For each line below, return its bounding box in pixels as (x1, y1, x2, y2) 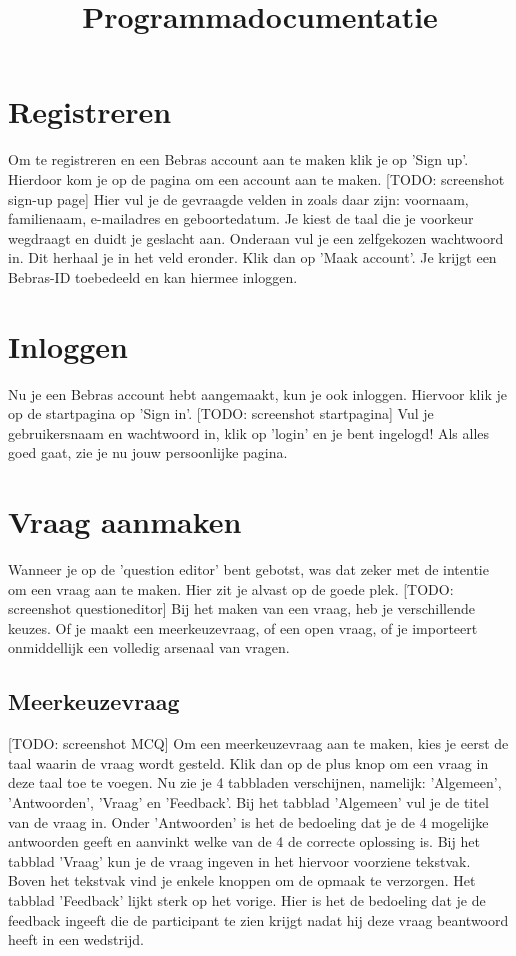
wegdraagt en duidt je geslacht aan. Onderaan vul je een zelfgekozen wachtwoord (8, 227, 504, 248)
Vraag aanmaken (8, 501, 242, 542)
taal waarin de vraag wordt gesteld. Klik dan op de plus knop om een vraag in (8, 752, 489, 773)
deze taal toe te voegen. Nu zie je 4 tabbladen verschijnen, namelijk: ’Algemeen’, (8, 772, 502, 793)
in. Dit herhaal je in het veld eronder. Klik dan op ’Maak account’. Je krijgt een (8, 247, 497, 268)
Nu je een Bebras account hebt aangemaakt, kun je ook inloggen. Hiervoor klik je (8, 383, 507, 404)
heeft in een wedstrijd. (8, 929, 144, 950)
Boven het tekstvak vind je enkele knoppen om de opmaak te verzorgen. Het (8, 870, 476, 891)
